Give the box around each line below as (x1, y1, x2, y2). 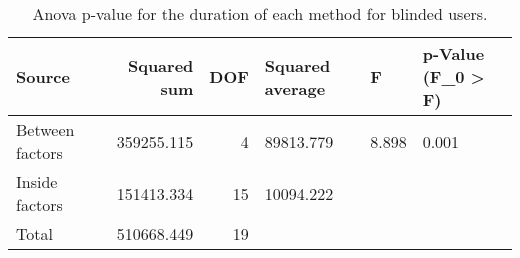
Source (16, 65, 70, 88)
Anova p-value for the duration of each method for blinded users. (32, 2, 488, 25)
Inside (16, 170, 58, 193)
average (264, 76, 326, 100)
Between (16, 118, 75, 141)
